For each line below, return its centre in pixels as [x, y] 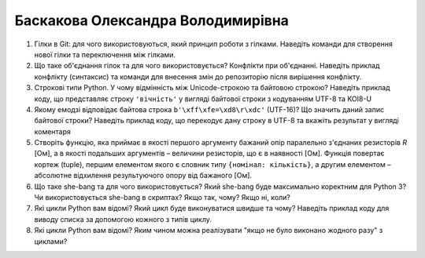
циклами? [51, 241]
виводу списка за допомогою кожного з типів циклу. [123, 219]
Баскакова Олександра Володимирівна [152, 20]
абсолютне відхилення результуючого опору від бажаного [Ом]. [143, 176]
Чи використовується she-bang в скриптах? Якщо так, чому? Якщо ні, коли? [163, 198]
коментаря [52, 131]
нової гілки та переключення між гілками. [105, 54]
